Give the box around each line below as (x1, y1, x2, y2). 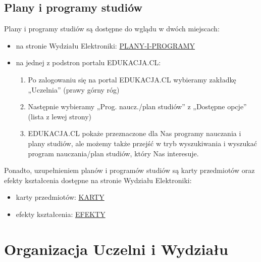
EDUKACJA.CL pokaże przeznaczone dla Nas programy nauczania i (28, 128, 241, 139)
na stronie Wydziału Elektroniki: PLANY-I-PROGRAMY (16, 40, 195, 51)
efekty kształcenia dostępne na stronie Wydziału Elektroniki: (4, 174, 192, 185)
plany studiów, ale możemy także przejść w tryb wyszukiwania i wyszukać (28, 138, 257, 148)
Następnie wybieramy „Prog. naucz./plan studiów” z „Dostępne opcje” (28, 101, 247, 112)
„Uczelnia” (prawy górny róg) (28, 84, 120, 95)
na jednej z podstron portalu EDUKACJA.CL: (16, 57, 161, 68)
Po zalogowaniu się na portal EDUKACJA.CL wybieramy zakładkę (28, 74, 236, 84)
